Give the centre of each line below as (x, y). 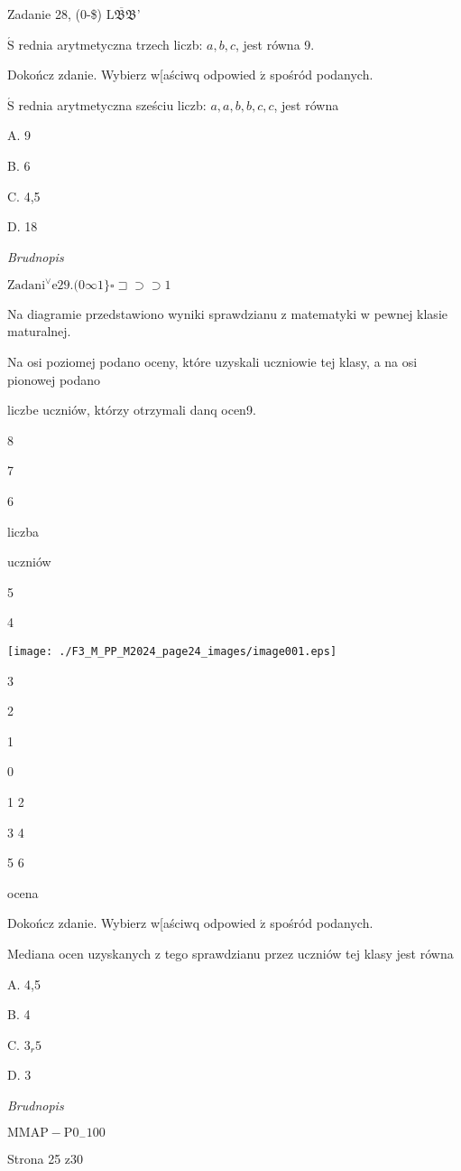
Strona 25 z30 (46, 1158)
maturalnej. (39, 331)
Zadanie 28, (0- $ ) (55, 14)
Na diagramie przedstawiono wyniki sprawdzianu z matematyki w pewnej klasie (227, 313)
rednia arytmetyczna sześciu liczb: (112, 104)
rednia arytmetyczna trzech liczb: (111, 44)
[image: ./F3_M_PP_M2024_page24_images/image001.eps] (172, 651)
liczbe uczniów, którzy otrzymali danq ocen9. (132, 410)
